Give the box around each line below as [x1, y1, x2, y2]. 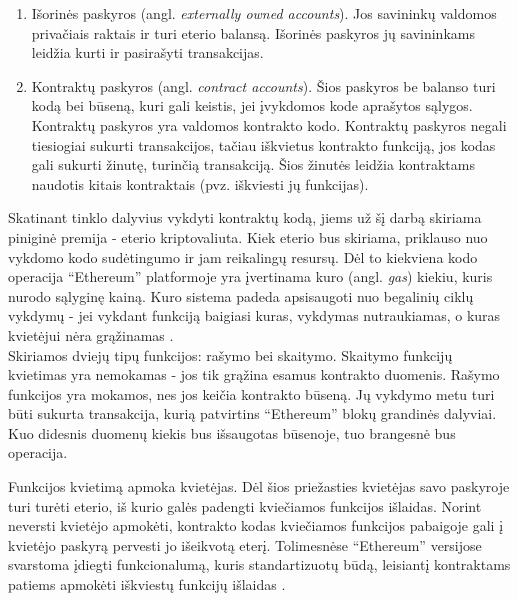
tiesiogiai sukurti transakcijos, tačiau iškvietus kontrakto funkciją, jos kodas [31, 134, 496, 155]
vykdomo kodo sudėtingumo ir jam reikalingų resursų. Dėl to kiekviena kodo [8, 246, 478, 267]
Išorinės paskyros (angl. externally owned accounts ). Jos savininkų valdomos [31, 3, 497, 23]
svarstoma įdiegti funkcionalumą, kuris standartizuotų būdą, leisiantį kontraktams [8, 554, 511, 575]
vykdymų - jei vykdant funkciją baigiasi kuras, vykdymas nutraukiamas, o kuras [8, 305, 501, 326]
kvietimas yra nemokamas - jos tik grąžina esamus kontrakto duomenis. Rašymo [8, 364, 500, 385]
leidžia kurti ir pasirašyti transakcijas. [31, 42, 264, 63]
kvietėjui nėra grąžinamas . [8, 324, 174, 345]
